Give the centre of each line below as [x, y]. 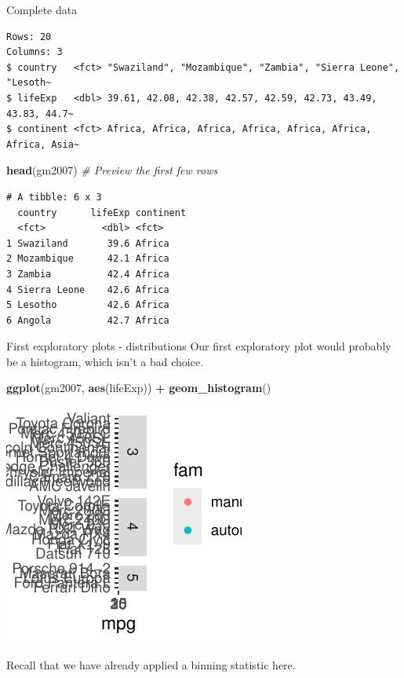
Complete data [42, 9]
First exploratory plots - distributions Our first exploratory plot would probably [199, 346]
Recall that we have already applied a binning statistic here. [151, 664]
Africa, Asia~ [43, 144]
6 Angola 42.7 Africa [88, 320]
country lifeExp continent [102, 213]
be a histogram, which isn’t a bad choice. [105, 361]
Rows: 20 [29, 37]
